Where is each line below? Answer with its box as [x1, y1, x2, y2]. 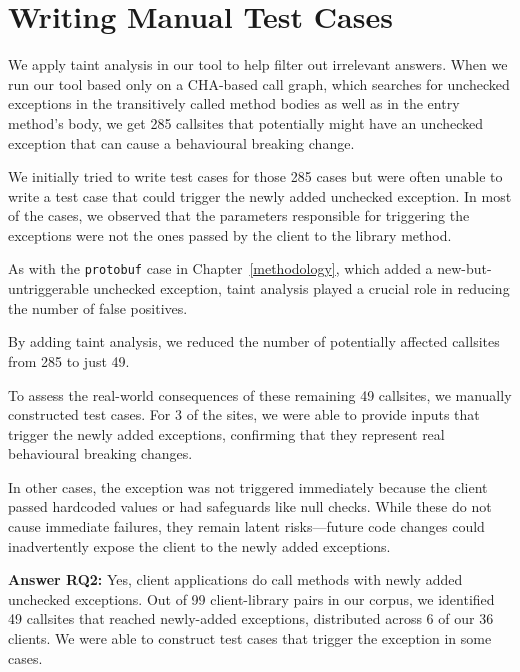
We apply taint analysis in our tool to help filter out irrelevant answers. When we [8, 54, 508, 75]
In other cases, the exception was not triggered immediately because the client [8, 476, 488, 497]
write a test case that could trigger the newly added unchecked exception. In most [8, 185, 512, 206]
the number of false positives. [8, 297, 188, 318]
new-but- [437, 258, 492, 279]
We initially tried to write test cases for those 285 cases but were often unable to [8, 166, 503, 187]
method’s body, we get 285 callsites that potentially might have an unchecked [8, 112, 484, 133]
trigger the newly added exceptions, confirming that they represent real [8, 423, 445, 444]
